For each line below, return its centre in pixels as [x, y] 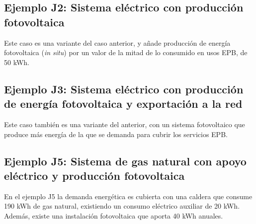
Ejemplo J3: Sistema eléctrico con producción [124, 89]
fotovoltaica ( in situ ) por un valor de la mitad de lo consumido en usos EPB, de [126, 52]
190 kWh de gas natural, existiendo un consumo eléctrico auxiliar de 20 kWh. [122, 206]
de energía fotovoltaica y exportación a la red [123, 104]
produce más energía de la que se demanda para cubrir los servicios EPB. [116, 134]
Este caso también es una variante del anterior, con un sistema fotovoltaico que [125, 124]
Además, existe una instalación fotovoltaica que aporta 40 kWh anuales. [114, 215]
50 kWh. [17, 62]
